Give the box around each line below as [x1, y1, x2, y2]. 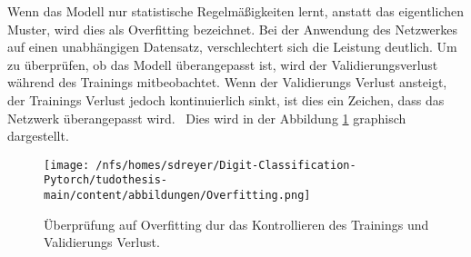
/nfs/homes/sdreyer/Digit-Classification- [95, 158, 356, 172]
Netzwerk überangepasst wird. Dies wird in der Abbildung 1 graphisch [7, 108, 406, 127]
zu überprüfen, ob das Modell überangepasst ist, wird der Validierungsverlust [7, 54, 438, 74]
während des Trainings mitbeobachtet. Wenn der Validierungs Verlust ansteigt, [7, 73, 447, 92]
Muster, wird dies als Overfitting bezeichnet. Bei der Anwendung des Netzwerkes [7, 19, 458, 38]
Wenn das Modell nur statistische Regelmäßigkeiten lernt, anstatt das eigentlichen [7, 2, 464, 20]
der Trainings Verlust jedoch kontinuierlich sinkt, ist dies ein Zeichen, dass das [7, 90, 445, 109]
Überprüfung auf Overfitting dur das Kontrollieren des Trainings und [44, 214, 429, 233]
